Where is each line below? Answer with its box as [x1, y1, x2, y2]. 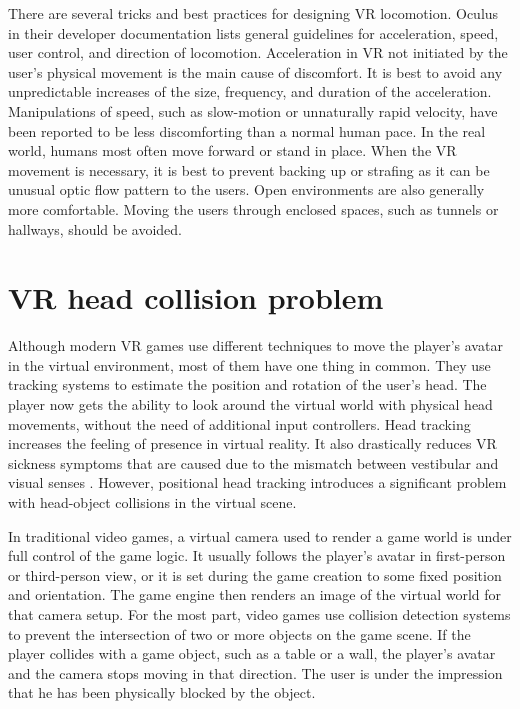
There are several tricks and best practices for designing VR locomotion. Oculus [8, 3, 499, 23]
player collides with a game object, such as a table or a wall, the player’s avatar [8, 643, 496, 664]
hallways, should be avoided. [8, 218, 183, 239]
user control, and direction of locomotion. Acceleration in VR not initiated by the [8, 42, 508, 63]
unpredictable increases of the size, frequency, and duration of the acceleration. [8, 81, 492, 102]
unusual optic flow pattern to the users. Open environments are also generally [8, 179, 485, 200]
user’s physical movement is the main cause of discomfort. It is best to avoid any [8, 61, 503, 82]
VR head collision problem [8, 277, 384, 318]
